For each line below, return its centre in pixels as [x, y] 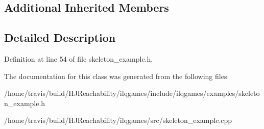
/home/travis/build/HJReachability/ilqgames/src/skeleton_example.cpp [118, 120]
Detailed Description [60, 37]
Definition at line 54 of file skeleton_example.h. [79, 58]
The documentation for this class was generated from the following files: [117, 76]
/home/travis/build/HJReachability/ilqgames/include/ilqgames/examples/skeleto [132, 93]
